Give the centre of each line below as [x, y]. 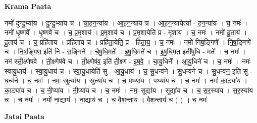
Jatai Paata [25, 116]
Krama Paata [28, 6]
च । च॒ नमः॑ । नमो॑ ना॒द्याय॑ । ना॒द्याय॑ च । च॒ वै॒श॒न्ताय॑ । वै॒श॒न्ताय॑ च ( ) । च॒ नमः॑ [106, 100]
